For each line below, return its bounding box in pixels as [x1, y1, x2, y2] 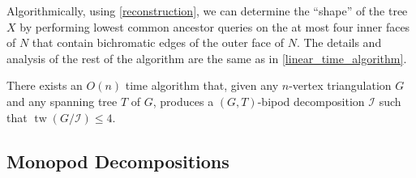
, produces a [152, 92, 214, 109]
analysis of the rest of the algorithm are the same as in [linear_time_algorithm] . [6, 49, 407, 66]
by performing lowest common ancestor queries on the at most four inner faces [19, 18, 410, 35]
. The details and [296, 34, 382, 51]
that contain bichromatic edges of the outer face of [32, 34, 284, 51]
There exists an [6, 77, 83, 94]
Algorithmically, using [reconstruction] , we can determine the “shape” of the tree [6, 2, 408, 19]
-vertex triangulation [289, 77, 392, 94]
